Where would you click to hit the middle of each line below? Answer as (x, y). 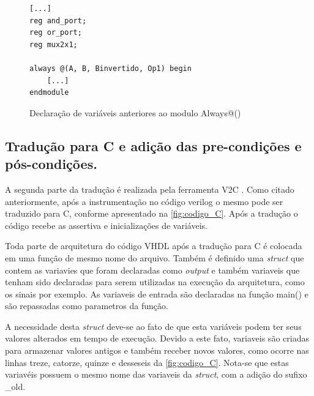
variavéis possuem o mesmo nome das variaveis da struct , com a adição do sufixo (156, 374)
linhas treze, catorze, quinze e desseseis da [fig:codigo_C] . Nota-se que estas (147, 362)
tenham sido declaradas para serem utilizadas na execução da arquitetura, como (155, 282)
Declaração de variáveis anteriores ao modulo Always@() (135, 112)
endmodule (49, 93)
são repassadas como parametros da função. (87, 306)
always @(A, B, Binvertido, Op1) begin (110, 68)
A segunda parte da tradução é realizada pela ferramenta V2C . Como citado (150, 189)
